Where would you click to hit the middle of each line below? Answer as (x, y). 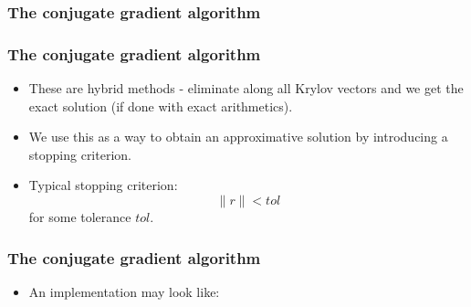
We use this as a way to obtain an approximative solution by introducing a (238, 137)
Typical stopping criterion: (103, 185)
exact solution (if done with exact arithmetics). (161, 106)
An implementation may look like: (124, 291)
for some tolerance (80, 217)
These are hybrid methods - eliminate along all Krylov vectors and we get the (246, 88)
